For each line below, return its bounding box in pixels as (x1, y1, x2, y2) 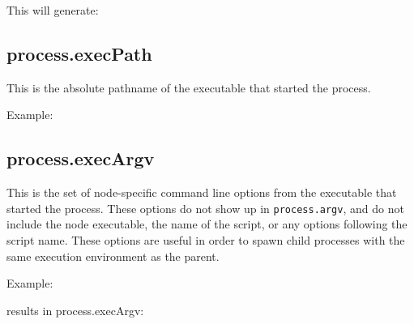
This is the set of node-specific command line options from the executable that (6, 184, 397, 201)
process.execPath (6, 40, 152, 66)
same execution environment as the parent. (6, 247, 220, 264)
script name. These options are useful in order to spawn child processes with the (6, 232, 405, 249)
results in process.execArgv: (6, 301, 144, 318)
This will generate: (6, 2, 99, 18)
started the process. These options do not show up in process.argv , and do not (6, 199, 404, 216)
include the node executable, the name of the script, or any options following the (6, 215, 408, 232)
